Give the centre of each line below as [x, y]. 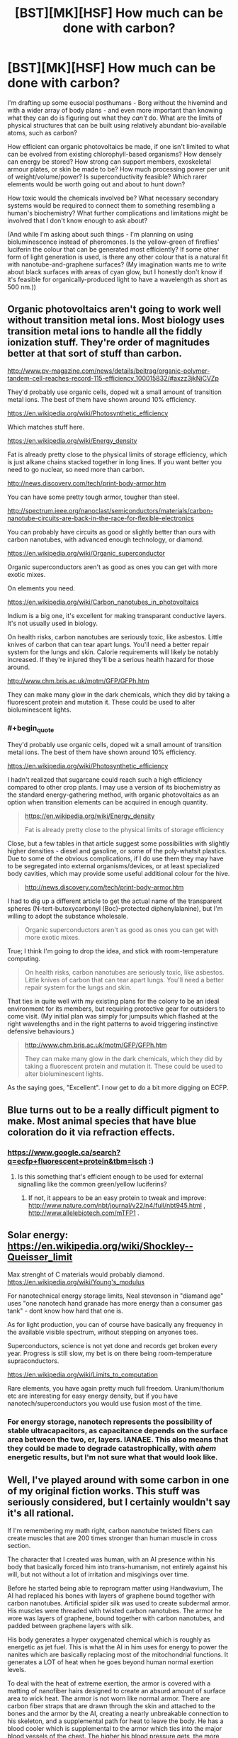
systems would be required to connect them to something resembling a [112, 205]
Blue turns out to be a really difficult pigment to [113, 1110]
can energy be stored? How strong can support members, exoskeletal [109, 162]
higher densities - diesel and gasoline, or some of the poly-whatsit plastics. [117, 851]
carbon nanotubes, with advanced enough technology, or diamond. [106, 539]
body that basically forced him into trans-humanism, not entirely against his [118, 1566]
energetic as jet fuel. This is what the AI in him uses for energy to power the [118, 1647]
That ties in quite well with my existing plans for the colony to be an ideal [113, 1002]
